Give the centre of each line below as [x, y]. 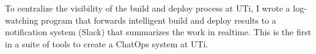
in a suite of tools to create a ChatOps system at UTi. [107, 43]
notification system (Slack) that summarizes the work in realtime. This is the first [158, 32]
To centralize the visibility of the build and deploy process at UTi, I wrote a [148, 8]
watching [22, 20]
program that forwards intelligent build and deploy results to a [159, 20]
